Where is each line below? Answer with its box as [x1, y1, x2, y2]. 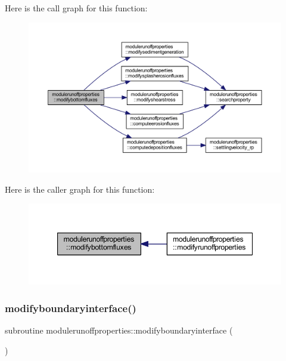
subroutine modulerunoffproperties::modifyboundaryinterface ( [5, 323, 233, 336]
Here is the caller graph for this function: [5, 183, 155, 195]
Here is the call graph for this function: [5, 2, 148, 14]
